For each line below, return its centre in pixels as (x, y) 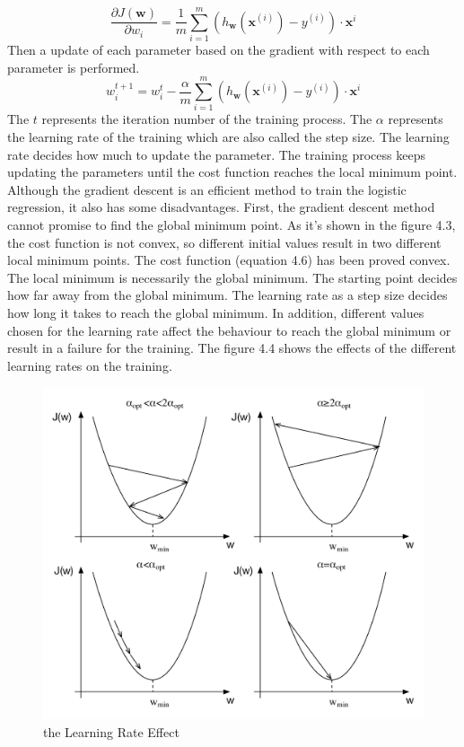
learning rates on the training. (90, 365)
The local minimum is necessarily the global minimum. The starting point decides (232, 277)
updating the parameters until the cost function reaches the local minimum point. (232, 172)
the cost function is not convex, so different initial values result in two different (224, 242)
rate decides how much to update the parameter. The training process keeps (216, 154)
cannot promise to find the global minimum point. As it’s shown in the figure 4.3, (232, 224)
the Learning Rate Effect (111, 731)
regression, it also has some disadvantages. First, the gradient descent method (221, 207)
